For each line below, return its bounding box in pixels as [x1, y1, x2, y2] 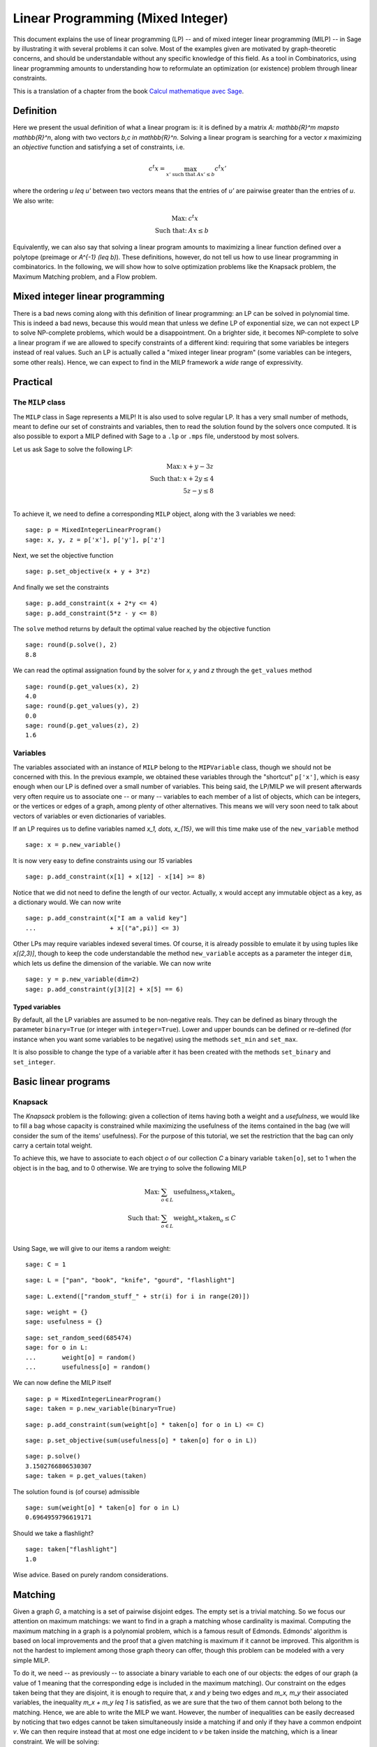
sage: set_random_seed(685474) [25, 1333, 133, 1342]
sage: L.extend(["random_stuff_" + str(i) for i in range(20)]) [25, 1292, 251, 1300]
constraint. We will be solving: [13, 1737, 99, 1746]
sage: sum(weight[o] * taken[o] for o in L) [25, 1503, 181, 1512]
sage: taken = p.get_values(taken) [25, 1472, 147, 1480]
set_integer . [13, 1057, 56, 1066]
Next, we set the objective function [13, 551, 114, 559]
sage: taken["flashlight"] [25, 1545, 118, 1553]
